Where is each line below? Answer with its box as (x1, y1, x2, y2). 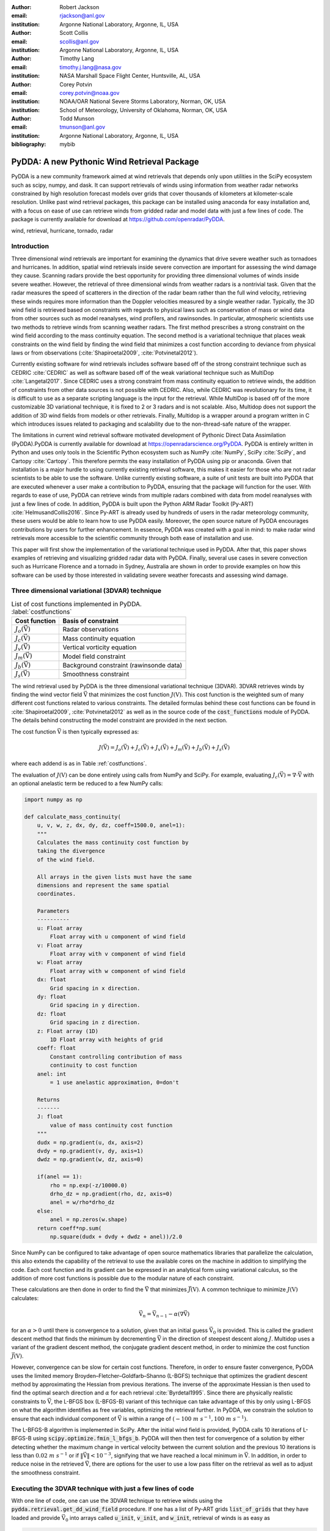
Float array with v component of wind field (50, 950, 186, 958)
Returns (37, 1096, 61, 1103)
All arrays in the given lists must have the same (37, 873, 192, 880)
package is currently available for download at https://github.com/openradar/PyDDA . (11, 216, 226, 223)
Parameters (37, 908, 70, 915)
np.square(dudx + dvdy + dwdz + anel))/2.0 (50, 1233, 183, 1240)
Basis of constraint (62, 617, 119, 625)
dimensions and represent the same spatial (37, 882, 169, 889)
